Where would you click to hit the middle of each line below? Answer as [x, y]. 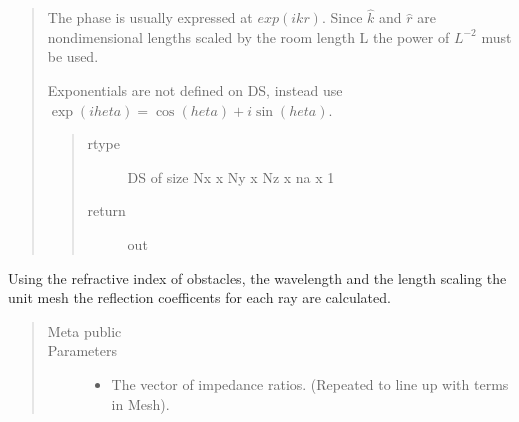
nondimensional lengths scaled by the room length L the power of [248, 36]
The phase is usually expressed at [150, 17]
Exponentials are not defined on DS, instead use [195, 90]
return [106, 210]
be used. [73, 56]
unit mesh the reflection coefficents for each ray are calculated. [199, 297]
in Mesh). [140, 403]
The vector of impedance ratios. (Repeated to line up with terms [310, 383]
